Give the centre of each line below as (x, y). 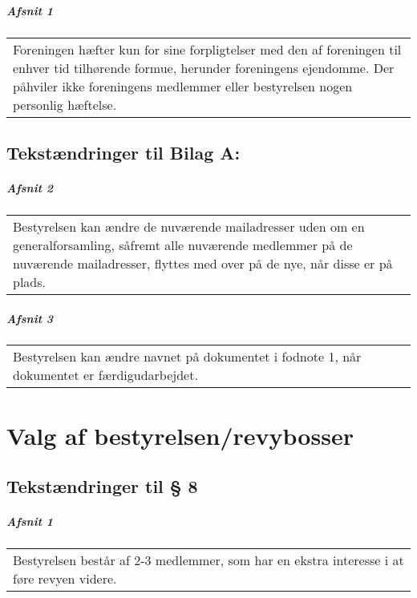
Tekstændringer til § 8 (102, 486)
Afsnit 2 (30, 187)
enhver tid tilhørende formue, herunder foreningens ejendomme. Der (204, 67)
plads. (29, 281)
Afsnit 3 (30, 318)
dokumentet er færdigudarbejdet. (105, 375)
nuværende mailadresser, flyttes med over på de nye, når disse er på (203, 263)
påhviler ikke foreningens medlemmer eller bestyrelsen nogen (183, 86)
